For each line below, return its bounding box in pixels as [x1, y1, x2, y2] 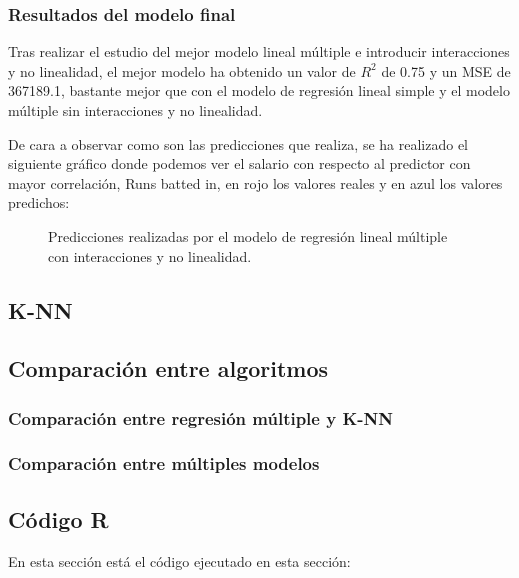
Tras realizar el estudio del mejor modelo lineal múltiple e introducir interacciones [8, 41, 510, 62]
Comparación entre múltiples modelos [8, 451, 320, 476]
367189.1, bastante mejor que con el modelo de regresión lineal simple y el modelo [8, 80, 510, 101]
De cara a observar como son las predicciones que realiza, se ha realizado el [8, 133, 469, 154]
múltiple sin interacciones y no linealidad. [8, 100, 263, 120]
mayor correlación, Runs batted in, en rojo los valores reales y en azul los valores [8, 172, 503, 193]
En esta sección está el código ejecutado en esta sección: [8, 550, 351, 571]
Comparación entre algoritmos [8, 353, 329, 384]
